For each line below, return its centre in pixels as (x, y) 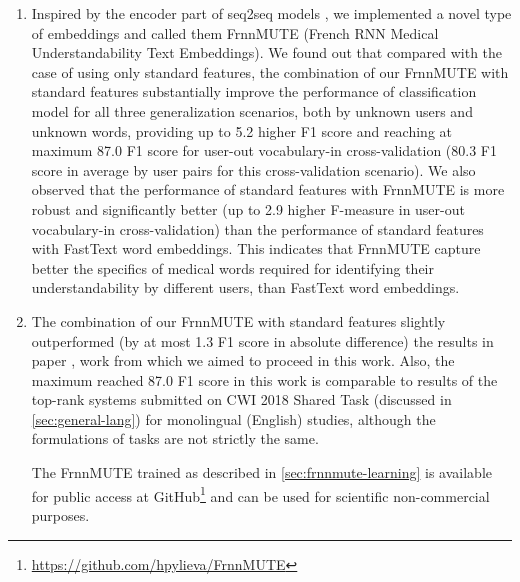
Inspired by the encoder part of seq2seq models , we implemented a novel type (271, 13)
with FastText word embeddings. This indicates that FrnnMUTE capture (256, 248)
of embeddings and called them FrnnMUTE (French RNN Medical (235, 32)
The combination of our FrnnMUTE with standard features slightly (238, 320)
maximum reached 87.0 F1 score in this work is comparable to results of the (264, 379)
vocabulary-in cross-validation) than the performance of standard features (257, 228)
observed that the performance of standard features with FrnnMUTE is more (268, 189)
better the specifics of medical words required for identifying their (233, 267)
